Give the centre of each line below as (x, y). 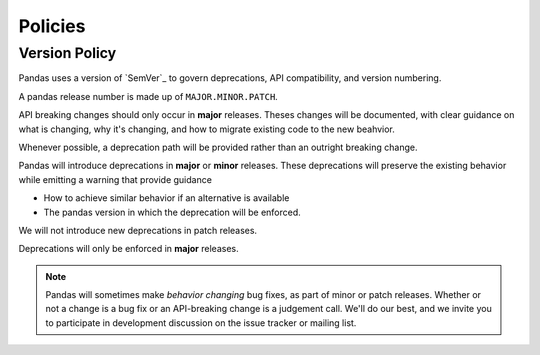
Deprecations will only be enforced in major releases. (128, 249)
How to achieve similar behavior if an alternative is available (166, 198)
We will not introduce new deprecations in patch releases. (138, 230)
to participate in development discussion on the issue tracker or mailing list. (201, 322)
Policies (52, 26)
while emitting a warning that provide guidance (115, 179)
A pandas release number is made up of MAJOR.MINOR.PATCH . (148, 96)
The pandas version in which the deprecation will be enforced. (172, 212)
